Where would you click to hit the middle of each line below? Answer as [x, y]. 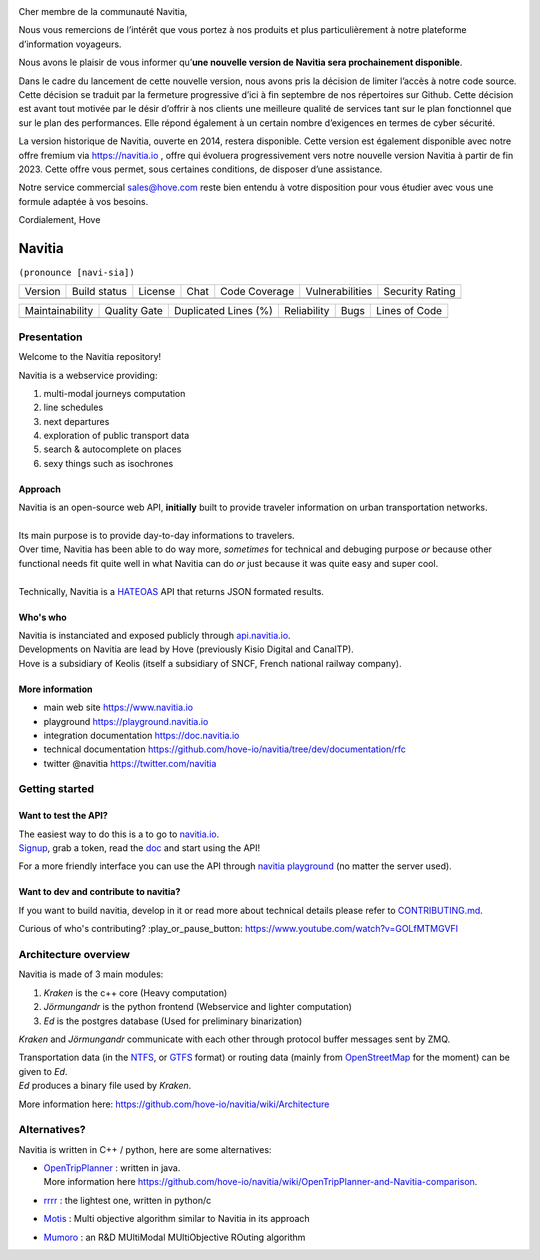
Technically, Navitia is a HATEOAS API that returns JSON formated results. [171, 591]
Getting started [56, 789]
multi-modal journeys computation [114, 393]
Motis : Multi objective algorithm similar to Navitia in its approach [176, 1219]
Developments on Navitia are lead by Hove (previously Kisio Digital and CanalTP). [186, 649]
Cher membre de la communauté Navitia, [103, 11]
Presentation [50, 337]
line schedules [73, 407]
